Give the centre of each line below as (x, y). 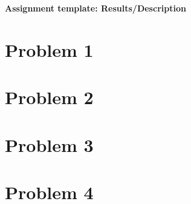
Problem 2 (49, 97)
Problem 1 (49, 49)
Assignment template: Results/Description (95, 8)
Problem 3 (49, 144)
